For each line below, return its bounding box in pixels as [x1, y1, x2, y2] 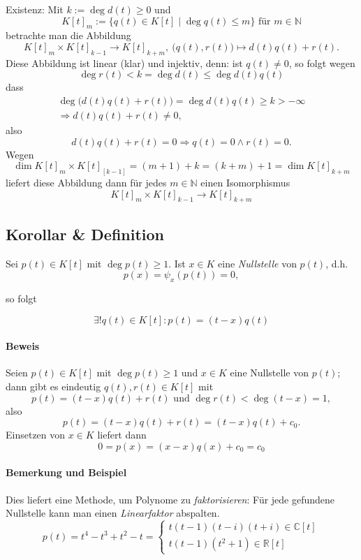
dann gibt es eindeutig [6, 379, 101, 394]
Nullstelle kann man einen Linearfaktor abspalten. [6, 506, 220, 520]
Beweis [6, 339, 40, 353]
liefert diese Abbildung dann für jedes [6, 175, 167, 190]
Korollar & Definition [6, 223, 165, 244]
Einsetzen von [6, 427, 66, 442]
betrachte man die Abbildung [6, 28, 131, 43]
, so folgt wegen [288, 55, 355, 70]
